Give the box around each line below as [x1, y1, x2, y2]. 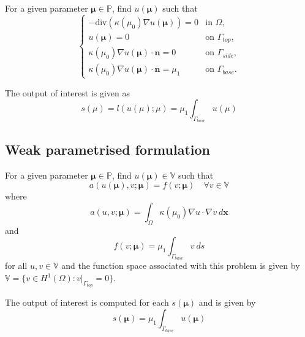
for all [5, 259, 28, 272]
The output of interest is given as [5, 86, 130, 99]
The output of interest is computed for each [5, 296, 169, 309]
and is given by [198, 296, 256, 309]
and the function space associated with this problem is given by [61, 259, 300, 272]
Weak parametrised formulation [5, 139, 210, 158]
